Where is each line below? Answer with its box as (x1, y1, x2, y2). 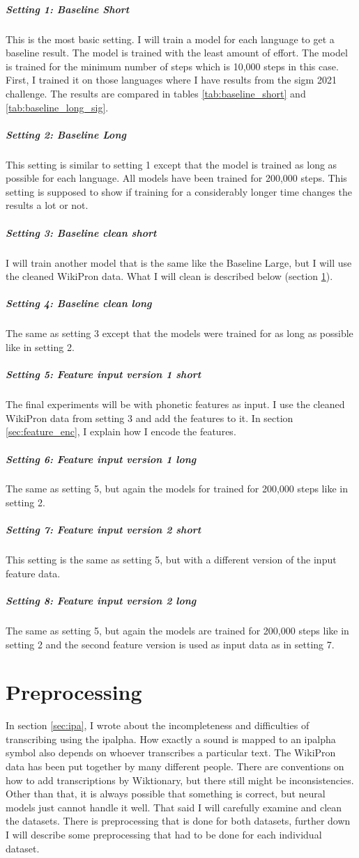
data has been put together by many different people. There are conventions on (6, 759, 344, 774)
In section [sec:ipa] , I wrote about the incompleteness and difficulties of (6, 718, 310, 733)
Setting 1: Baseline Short (6, 1, 130, 16)
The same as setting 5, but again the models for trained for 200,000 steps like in (6, 481, 348, 496)
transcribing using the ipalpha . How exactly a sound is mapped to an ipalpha (6, 731, 336, 746)
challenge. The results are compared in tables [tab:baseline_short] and (6, 86, 306, 100)
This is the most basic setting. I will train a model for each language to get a (6, 31, 335, 46)
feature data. (6, 565, 61, 580)
